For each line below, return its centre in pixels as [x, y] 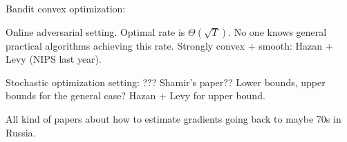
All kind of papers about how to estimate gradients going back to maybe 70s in [173, 118]
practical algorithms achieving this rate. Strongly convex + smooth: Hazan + [169, 45]
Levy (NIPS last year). [54, 59]
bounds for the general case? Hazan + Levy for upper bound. [135, 95]
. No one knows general [278, 31]
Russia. [21, 132]
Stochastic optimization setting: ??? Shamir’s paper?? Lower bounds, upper [166, 82]
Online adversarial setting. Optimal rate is [95, 31]
